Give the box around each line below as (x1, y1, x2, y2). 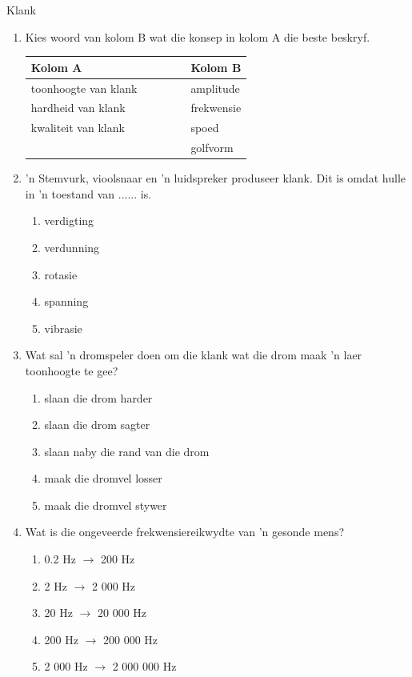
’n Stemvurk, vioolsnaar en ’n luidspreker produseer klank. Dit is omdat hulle (25, 170, 406, 186)
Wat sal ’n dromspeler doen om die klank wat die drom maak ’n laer (25, 347, 362, 363)
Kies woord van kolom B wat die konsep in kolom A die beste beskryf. (25, 28, 370, 45)
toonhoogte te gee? (25, 362, 118, 379)
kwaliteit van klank (30, 119, 125, 136)
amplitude (190, 79, 240, 96)
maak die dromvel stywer (44, 496, 167, 513)
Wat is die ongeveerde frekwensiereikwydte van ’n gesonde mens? (25, 523, 345, 540)
